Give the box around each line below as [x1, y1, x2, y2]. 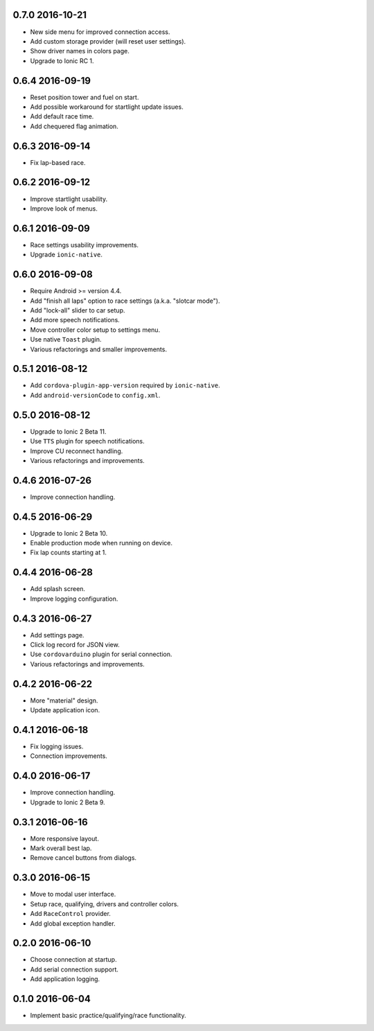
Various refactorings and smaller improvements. [30, 345, 168, 353]
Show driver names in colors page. [30, 47, 130, 55]
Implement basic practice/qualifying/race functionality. [30, 1012, 186, 1020]
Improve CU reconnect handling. [30, 447, 123, 455]
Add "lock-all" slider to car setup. [30, 306, 125, 315]
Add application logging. [30, 975, 100, 983]
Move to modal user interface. [30, 890, 116, 899]
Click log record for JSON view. [30, 641, 121, 649]
